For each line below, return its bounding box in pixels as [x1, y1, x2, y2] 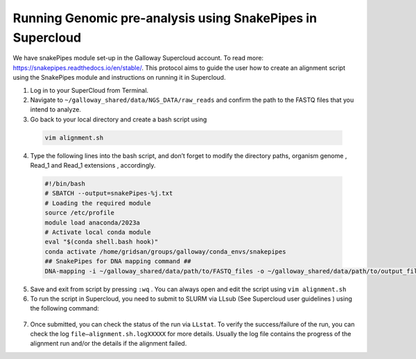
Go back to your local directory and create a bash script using [30, 115, 207, 123]
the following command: [30, 304, 100, 313]
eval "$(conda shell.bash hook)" [44, 238, 159, 246]
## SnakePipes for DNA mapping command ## [44, 257, 191, 265]
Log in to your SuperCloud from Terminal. [30, 86, 149, 94]
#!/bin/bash [44, 180, 86, 188]
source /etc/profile [44, 209, 114, 217]
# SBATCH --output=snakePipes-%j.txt [44, 189, 173, 198]
